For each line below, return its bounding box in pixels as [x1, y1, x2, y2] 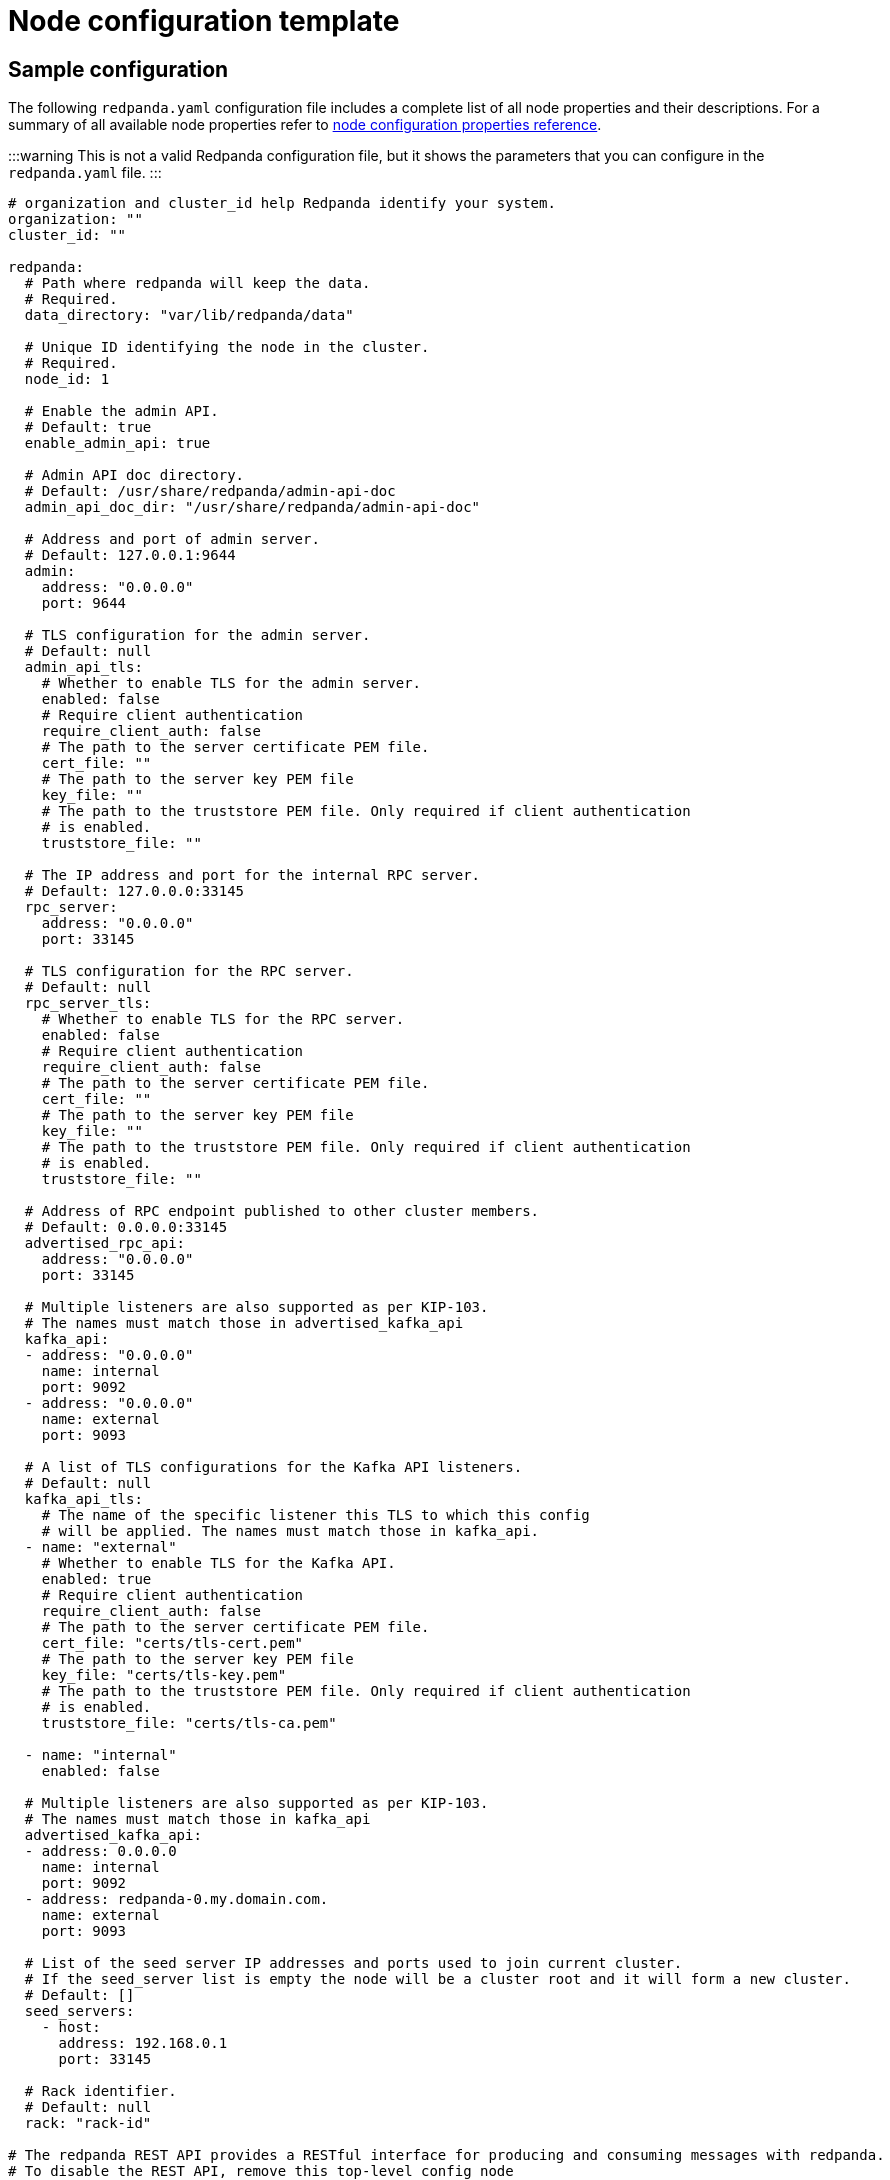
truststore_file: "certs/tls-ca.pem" [41, 1715, 337, 1732]
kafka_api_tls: [24, 1491, 143, 1508]
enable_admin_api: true [24, 435, 211, 452]
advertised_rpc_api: [24, 1235, 186, 1252]
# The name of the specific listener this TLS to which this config [41, 1507, 590, 1524]
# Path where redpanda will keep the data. [24, 275, 371, 292]
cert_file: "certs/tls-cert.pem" [41, 1635, 304, 1652]
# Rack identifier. [24, 2083, 177, 2100]
